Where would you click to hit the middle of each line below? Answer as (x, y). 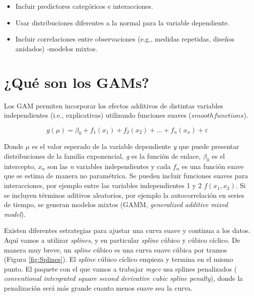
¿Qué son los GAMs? (77, 82)
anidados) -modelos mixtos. (57, 48)
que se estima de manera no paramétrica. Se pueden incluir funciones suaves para (126, 176)
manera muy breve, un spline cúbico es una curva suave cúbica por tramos (115, 249)
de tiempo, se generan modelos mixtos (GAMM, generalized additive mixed (116, 204)
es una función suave (213, 166)
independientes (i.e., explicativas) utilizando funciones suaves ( (98, 115)
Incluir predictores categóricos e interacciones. (84, 6)
